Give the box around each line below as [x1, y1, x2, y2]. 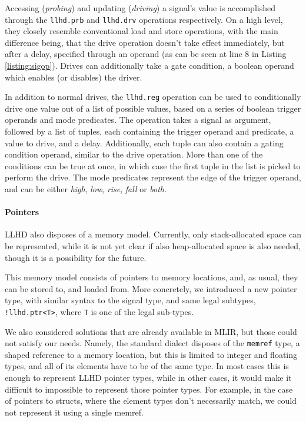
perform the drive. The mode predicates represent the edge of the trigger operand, [5, 171, 301, 183]
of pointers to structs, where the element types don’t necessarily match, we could [5, 394, 297, 407]
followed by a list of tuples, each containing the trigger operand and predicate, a [5, 125, 294, 138]
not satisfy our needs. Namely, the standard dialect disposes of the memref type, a [5, 337, 300, 349]
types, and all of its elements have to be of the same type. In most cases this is [5, 360, 289, 372]
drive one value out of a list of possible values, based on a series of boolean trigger [5, 102, 301, 114]
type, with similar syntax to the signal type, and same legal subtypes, [5, 294, 256, 306]
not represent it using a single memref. [5, 406, 144, 418]
